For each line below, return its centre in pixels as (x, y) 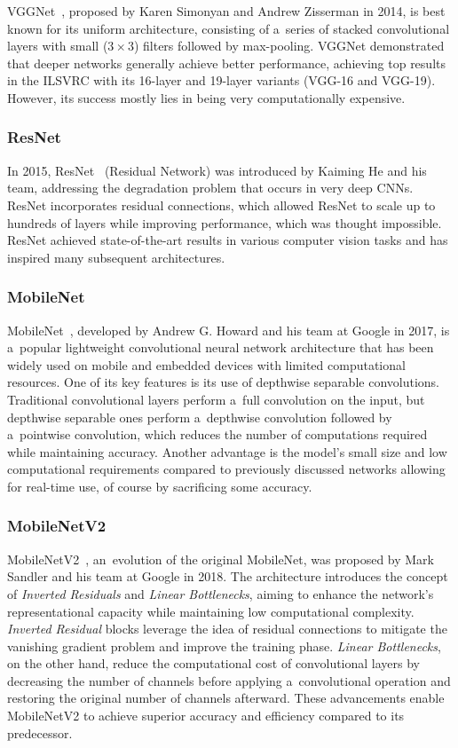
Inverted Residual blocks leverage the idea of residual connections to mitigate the (227, 629)
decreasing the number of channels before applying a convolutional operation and (229, 680)
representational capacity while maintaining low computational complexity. (211, 611)
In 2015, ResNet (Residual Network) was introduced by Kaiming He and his (217, 170)
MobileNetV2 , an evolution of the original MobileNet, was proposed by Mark (221, 559)
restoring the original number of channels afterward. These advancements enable (226, 698)
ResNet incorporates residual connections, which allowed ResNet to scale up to (221, 205)
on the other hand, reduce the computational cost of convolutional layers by (214, 663)
